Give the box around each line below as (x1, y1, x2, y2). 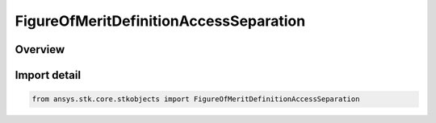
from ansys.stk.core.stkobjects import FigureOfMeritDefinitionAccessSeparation (31, 95, 360, 104)
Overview (15, 43, 65, 56)
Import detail (15, 68, 81, 82)
